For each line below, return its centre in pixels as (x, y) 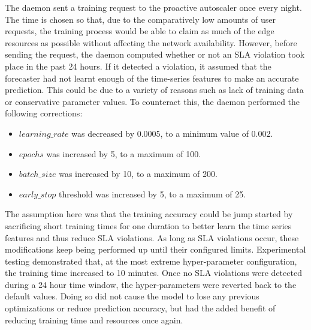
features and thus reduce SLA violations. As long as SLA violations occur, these (152, 237)
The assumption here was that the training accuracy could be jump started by (149, 214)
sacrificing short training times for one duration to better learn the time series (148, 225)
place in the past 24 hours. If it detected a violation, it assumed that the (138, 66)
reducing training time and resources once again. (94, 319)
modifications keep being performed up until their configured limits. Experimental (155, 249)
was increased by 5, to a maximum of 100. (124, 153)
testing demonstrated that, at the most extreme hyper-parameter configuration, (151, 261)
